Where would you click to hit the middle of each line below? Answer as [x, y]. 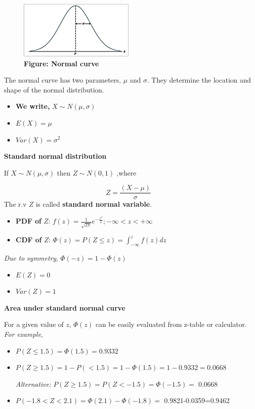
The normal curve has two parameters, [63, 80]
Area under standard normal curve [65, 307]
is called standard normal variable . [94, 204]
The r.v [15, 204]
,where [126, 172]
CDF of [29, 240]
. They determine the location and [199, 80]
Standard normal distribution [55, 156]
